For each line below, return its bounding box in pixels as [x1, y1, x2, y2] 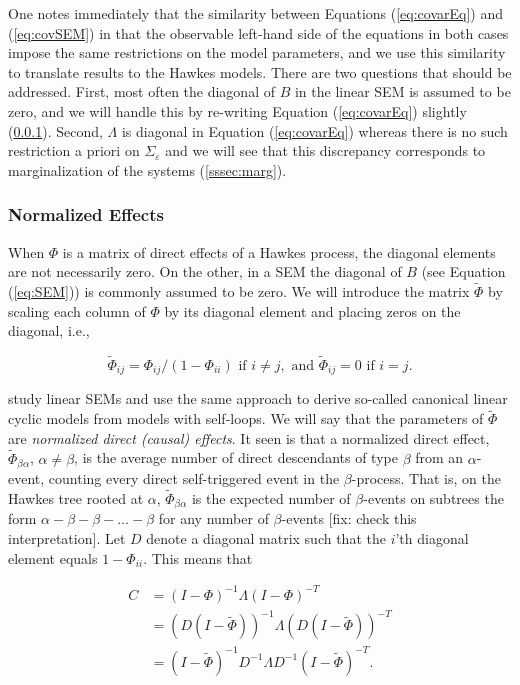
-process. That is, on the [351, 468, 501, 489]
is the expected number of [191, 487, 351, 508]
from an [415, 447, 464, 468]
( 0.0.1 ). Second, [8, 120, 103, 141]
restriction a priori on [8, 140, 140, 161]
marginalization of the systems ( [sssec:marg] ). [8, 159, 287, 180]
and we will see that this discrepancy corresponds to [165, 140, 486, 161]
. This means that [143, 547, 253, 568]
